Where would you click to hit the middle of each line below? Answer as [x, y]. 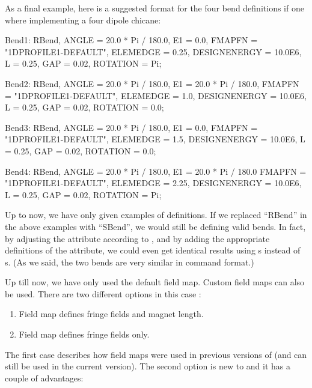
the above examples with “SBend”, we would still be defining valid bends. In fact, [155, 226]
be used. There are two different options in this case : [103, 293]
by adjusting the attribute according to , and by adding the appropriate [137, 238]
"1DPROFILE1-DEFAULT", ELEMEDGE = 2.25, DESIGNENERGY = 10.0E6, [153, 183]
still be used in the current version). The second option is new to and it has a [148, 366]
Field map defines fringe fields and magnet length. [111, 314]
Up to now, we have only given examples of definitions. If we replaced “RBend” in [156, 215]
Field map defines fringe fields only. [84, 334]
